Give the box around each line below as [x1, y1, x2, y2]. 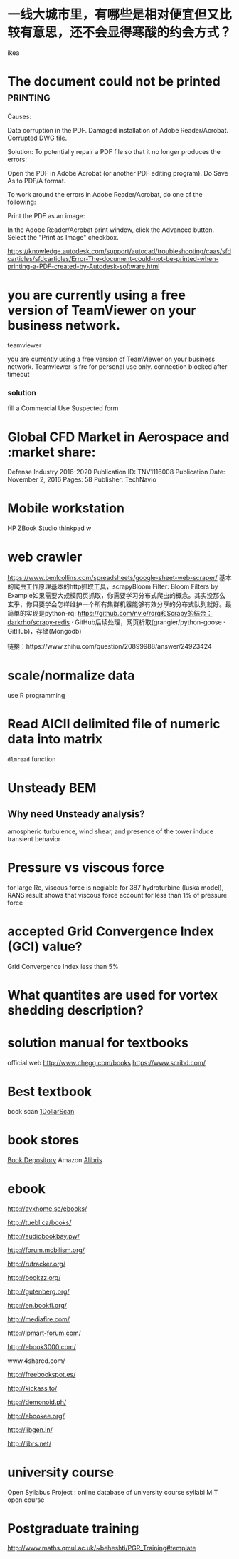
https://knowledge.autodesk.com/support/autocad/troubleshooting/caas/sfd [7, 247, 232, 255]
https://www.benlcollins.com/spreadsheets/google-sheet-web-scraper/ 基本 [7, 573, 232, 582]
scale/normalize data [7, 668, 135, 684]
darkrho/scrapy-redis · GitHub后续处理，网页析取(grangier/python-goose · [7, 618, 225, 626]
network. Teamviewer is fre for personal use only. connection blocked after [7, 362, 228, 371]
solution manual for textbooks [7, 1035, 188, 1051]
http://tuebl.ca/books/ [7, 1218, 72, 1227]
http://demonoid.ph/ [7, 1398, 67, 1406]
